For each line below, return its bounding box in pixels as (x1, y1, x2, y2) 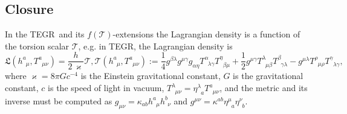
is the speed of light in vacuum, (48, 81, 164, 94)
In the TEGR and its (5, 28, 85, 40)
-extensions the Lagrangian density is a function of (112, 28, 300, 40)
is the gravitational (233, 69, 303, 82)
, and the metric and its (219, 81, 308, 94)
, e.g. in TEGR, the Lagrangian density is (78, 39, 233, 52)
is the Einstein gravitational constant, (80, 69, 221, 82)
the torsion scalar (5, 39, 70, 52)
